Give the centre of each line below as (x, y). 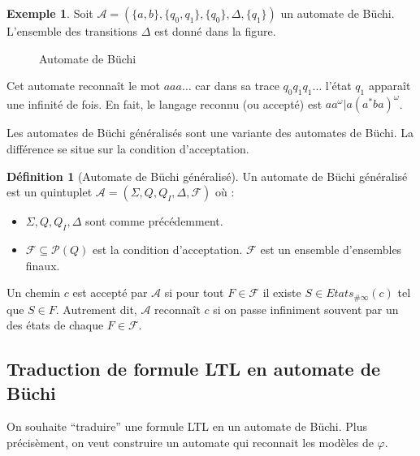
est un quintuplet (50, 192)
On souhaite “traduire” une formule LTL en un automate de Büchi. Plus (187, 426)
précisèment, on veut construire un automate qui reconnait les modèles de (190, 443)
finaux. (43, 265)
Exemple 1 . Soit (50, 13)
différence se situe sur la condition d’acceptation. (128, 149)
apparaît (390, 86)
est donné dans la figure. (215, 31)
